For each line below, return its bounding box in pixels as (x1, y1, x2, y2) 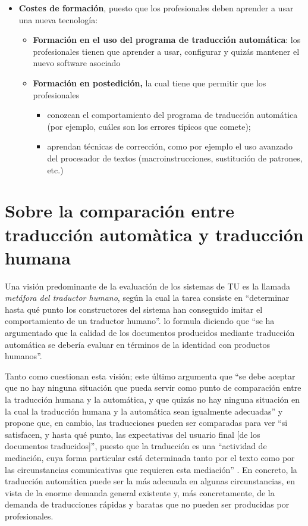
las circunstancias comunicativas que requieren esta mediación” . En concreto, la (5, 463, 297, 475)
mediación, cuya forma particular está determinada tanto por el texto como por (5, 451, 295, 463)
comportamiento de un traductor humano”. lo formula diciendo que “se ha (5, 315, 275, 327)
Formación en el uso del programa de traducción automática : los (33, 33, 301, 46)
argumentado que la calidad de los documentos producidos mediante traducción (5, 326, 295, 338)
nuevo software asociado (33, 57, 121, 69)
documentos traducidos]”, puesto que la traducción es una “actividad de (5, 440, 267, 452)
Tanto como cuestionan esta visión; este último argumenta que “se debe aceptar (5, 369, 296, 382)
